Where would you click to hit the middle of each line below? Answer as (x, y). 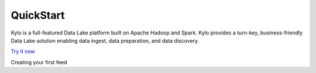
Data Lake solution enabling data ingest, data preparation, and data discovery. (105, 40)
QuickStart (38, 15)
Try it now (23, 51)
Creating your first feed (39, 62)
